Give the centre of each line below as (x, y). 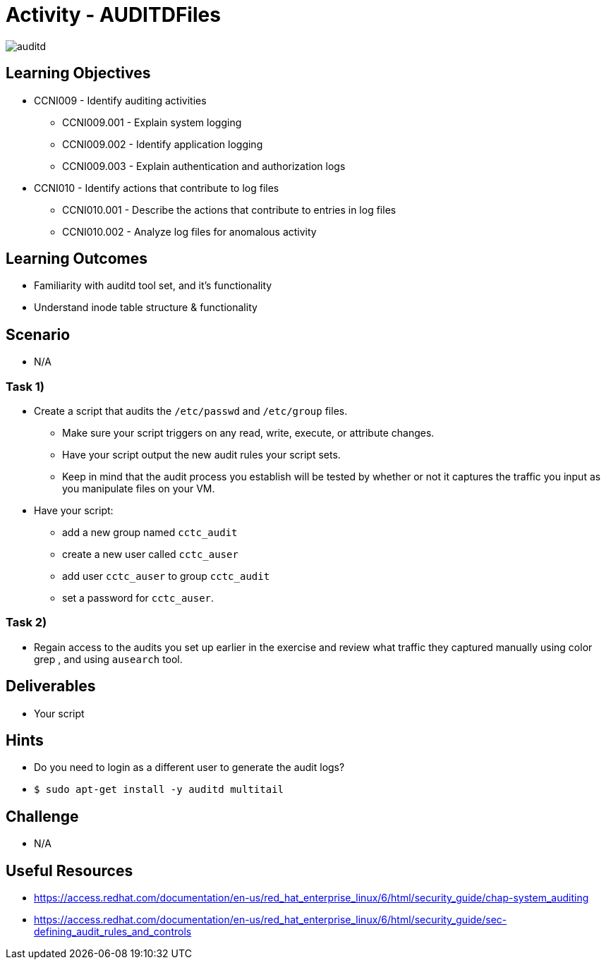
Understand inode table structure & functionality (146, 308)
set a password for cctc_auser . (138, 598)
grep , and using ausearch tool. (108, 659)
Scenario (38, 334)
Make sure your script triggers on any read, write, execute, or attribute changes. (248, 433)
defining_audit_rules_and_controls (113, 932)
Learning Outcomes (77, 259)
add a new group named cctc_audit (150, 533)
